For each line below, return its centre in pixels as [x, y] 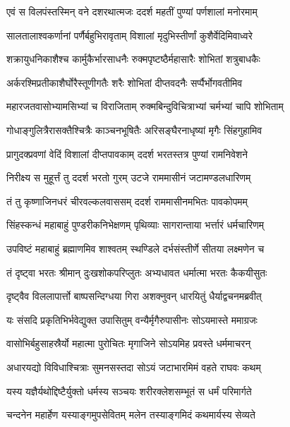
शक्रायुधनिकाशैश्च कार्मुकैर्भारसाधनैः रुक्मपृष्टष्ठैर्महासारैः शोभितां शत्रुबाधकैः [133, 59]
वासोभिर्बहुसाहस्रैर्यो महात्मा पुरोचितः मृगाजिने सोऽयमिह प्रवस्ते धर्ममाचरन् [129, 343]
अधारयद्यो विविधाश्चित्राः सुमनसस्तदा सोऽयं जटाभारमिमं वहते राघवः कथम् [134, 367]
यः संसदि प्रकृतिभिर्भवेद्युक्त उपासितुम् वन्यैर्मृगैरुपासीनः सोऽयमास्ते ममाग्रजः [132, 319]
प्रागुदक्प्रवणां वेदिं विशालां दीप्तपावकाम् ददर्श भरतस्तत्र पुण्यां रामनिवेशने [127, 154]
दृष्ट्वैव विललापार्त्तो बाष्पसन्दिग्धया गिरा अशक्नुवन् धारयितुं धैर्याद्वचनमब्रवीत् [134, 296]
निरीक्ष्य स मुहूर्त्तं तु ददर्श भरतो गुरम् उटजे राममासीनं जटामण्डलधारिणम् [129, 178]
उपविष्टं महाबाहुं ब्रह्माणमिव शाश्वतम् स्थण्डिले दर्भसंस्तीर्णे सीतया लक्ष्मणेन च [135, 248]
